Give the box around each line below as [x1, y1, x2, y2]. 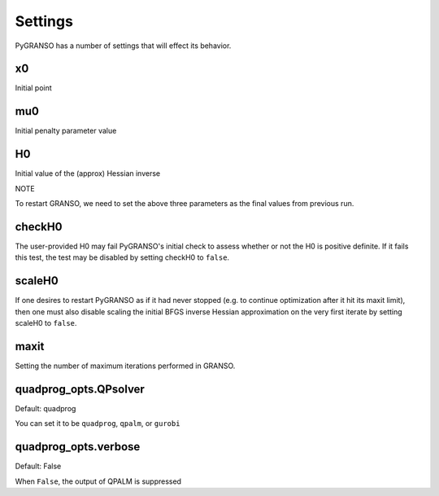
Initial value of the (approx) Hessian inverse [15, 169, 161, 178]
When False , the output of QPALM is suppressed [15, 476, 182, 486]
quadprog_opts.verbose [15, 440, 141, 454]
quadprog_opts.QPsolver [15, 382, 146, 396]
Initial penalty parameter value [15, 126, 117, 136]
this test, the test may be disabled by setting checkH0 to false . [15, 252, 230, 262]
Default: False [15, 461, 62, 472]
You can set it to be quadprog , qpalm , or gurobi [15, 419, 180, 428]
